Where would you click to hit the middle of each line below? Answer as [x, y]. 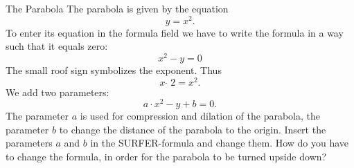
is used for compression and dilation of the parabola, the [200, 116]
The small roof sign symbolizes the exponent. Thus [114, 69]
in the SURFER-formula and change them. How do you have [220, 143]
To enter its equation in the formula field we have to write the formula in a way [175, 32]
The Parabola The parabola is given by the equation [117, 8]
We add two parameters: [57, 92]
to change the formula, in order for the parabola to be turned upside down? [166, 157]
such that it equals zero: [57, 46]
